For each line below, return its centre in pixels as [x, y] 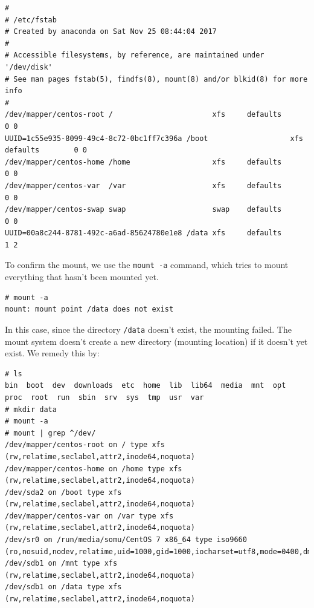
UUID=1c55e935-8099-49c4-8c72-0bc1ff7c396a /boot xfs [154, 138]
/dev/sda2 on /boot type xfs [63, 492]
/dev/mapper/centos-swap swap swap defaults [143, 210]
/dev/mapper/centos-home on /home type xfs [94, 469]
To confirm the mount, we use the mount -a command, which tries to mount [147, 265]
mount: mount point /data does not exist [89, 309]
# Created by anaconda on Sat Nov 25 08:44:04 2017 [111, 32]
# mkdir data [31, 409]
